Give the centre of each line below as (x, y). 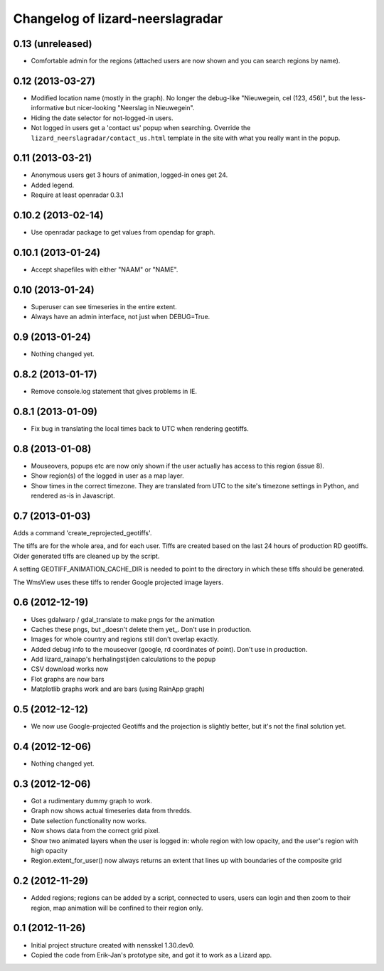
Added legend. (53, 185)
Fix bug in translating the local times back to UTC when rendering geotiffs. (140, 429)
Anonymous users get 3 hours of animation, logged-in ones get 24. (129, 175)
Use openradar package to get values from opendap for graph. (123, 232)
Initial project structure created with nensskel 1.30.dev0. (113, 945)
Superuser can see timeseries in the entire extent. (104, 306)
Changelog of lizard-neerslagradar (118, 18)
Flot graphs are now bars (68, 679)
